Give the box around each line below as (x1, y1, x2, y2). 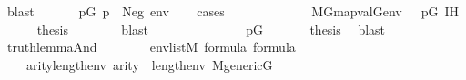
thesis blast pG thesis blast (36, 19, 386, 38)
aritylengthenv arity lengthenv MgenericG (25, 55, 273, 74)
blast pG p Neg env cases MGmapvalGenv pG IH (6, 2, 460, 20)
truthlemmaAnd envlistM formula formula (6, 37, 296, 56)
